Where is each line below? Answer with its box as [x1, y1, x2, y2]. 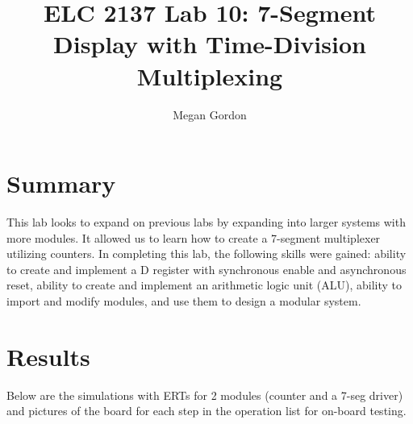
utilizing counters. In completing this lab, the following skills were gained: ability [6, 245, 407, 262]
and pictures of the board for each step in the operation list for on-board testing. [6, 402, 407, 419]
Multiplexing [136, 59, 283, 92]
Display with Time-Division [53, 27, 366, 60]
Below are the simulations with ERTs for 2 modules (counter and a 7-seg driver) [6, 386, 403, 403]
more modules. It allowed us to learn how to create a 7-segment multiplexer [6, 229, 381, 246]
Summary [6, 167, 116, 200]
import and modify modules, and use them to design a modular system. [6, 293, 361, 309]
